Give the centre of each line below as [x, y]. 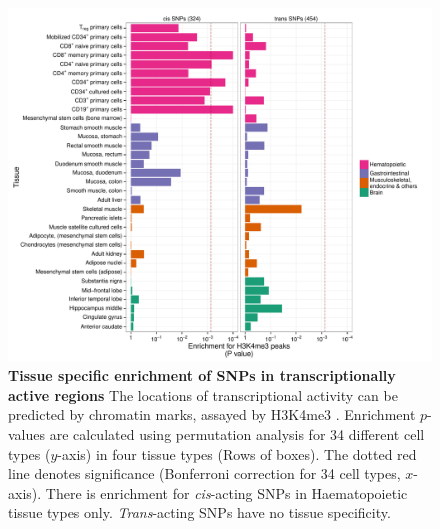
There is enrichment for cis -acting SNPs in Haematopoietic [226, 492]
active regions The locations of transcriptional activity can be [203, 394]
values [27, 433]
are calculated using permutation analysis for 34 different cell [237, 433]
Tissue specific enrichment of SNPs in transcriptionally [202, 375]
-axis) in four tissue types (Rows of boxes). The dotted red [237, 453]
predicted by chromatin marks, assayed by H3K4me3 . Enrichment [212, 414]
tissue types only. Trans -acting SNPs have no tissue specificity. [199, 512]
